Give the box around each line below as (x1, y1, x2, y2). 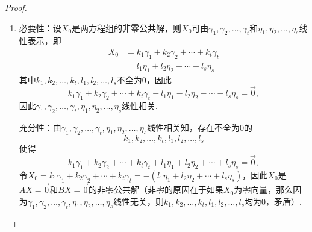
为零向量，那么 (234, 183, 293, 196)
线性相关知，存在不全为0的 (147, 121, 253, 134)
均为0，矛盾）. (245, 195, 302, 207)
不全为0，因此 (116, 73, 172, 86)
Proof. (5, 1, 27, 13)
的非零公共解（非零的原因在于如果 (89, 183, 223, 196)
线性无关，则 (113, 195, 164, 207)
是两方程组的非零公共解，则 (72, 21, 182, 34)
